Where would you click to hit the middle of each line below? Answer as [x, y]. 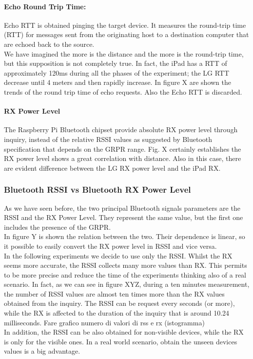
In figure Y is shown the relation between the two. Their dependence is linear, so [125, 236]
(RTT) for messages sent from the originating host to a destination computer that [126, 34]
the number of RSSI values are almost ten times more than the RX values [114, 293]
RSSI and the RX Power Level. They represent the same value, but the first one [124, 217]
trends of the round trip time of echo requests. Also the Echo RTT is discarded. [123, 91]
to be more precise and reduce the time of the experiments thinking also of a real [125, 274]
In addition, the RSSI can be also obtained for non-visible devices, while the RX [124, 332]
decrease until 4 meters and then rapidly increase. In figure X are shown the [118, 82]
